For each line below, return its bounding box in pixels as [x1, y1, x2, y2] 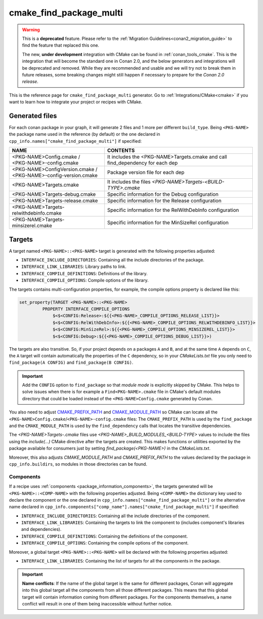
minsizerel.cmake [12, 222, 52, 229]
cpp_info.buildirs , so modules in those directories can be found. [9, 461, 148, 467]
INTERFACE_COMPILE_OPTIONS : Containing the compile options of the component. [21, 540, 189, 546]
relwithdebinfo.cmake [12, 210, 62, 217]
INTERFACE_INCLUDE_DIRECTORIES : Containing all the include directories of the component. [21, 513, 210, 519]
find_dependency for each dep [107, 160, 178, 167]
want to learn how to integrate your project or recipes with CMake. [9, 99, 142, 105]
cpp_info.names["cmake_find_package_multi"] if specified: [9, 138, 142, 144]
